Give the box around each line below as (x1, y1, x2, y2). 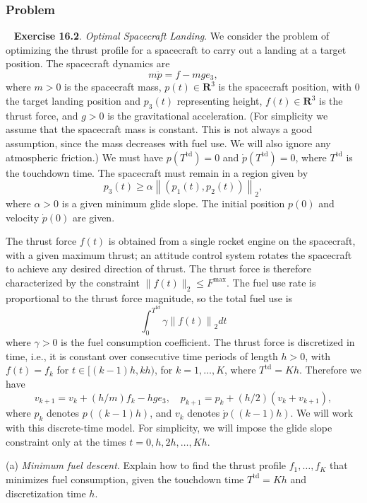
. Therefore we (299, 362, 361, 377)
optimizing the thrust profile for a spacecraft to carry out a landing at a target (6, 42, 347, 57)
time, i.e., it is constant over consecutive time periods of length (6, 348, 278, 363)
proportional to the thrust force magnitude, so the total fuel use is (6, 290, 293, 305)
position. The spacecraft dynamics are (6, 56, 170, 71)
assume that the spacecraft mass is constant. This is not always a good (6, 122, 313, 137)
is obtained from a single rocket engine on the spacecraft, (108, 233, 356, 248)
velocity (6, 209, 40, 224)
